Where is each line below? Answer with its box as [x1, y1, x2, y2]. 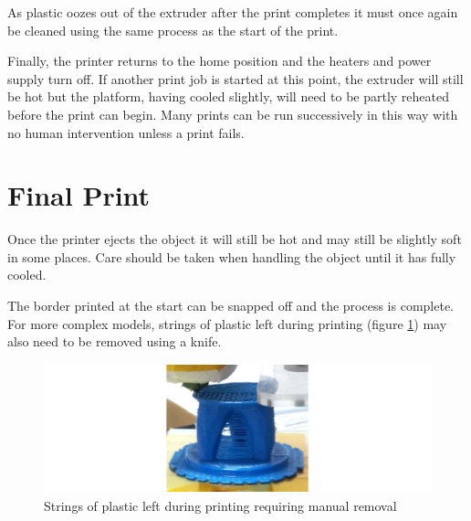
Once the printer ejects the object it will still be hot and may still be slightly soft [7, 229, 462, 249]
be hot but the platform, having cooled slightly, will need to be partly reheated [7, 87, 450, 106]
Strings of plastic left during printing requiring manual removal [44, 495, 397, 515]
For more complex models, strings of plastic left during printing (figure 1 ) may [7, 314, 447, 333]
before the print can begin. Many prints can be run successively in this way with [7, 104, 458, 123]
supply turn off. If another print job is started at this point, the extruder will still [7, 69, 464, 88]
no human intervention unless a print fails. [7, 122, 245, 142]
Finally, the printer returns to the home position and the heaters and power [7, 51, 432, 70]
